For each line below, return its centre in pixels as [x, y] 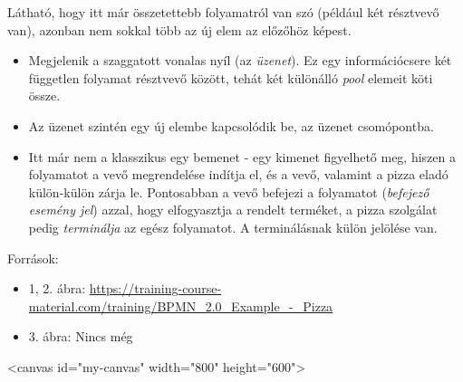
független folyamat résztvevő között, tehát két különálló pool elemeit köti [231, 77]
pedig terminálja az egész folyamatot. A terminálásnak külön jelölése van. [233, 227]
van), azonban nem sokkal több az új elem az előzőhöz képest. [179, 29]
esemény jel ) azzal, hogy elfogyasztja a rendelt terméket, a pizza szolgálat [233, 210]
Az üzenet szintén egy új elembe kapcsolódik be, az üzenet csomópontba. [231, 125]
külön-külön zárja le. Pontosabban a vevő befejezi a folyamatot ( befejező [229, 191]
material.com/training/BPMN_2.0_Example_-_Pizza [181, 306]
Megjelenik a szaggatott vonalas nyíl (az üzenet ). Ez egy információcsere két [240, 60]
